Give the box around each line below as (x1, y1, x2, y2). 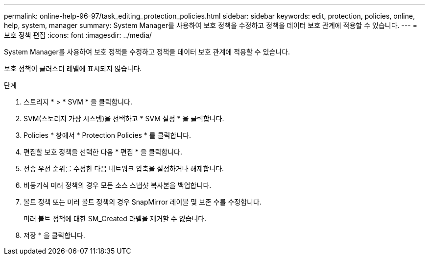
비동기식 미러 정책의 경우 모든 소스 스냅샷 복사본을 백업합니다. (24, 181, 212, 189)
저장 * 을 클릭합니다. (24, 231, 85, 239)
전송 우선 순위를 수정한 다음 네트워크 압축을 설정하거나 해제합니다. (24, 164, 224, 173)
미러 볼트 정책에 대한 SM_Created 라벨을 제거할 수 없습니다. (24, 214, 207, 223)
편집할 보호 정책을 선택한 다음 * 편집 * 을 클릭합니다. (24, 148, 182, 156)
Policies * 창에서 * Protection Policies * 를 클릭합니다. (24, 131, 191, 139)
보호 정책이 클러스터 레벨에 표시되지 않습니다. (4, 64, 142, 73)
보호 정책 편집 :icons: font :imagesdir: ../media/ (4, 31, 152, 39)
